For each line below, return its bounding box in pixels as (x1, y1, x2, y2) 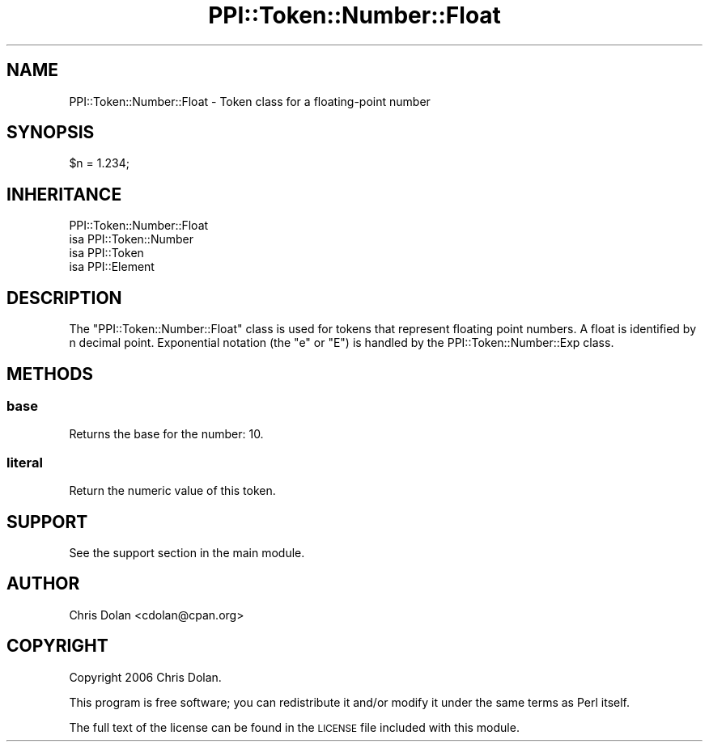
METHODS (6, 363, 94, 384)
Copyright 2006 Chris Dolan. (69, 670, 222, 684)
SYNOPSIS (6, 122, 95, 143)
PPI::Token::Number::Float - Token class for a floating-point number (69, 94, 431, 108)
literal (6, 454, 43, 471)
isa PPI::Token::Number (69, 232, 193, 247)
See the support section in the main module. (69, 545, 305, 560)
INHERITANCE (6, 184, 122, 205)
